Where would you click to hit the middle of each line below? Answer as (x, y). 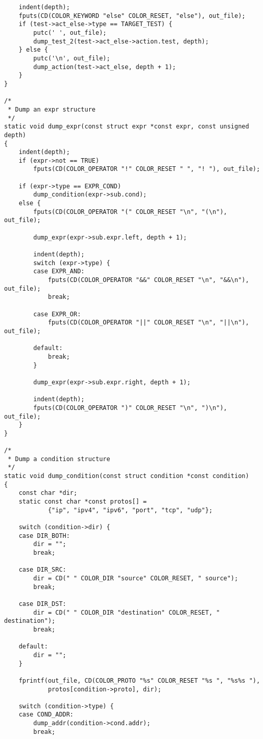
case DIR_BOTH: (44, 536)
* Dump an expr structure (52, 109)
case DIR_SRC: (42, 570)
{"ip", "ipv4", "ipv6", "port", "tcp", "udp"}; (130, 510)
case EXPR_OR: (57, 314)
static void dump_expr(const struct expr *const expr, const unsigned (127, 127)
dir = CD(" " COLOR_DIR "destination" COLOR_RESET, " (127, 612)
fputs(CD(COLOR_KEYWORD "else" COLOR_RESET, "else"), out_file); (132, 16)
